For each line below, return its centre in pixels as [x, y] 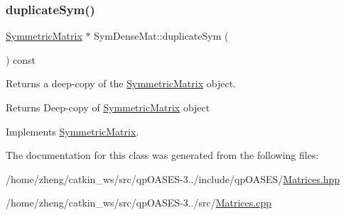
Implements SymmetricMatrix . [72, 131]
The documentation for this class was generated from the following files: [162, 155]
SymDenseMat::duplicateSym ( [161, 36]
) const [21, 59]
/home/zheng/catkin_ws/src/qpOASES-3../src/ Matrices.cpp [139, 203]
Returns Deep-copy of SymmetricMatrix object [108, 107]
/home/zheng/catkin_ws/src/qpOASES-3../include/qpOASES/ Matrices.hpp [173, 178]
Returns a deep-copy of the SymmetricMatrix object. [121, 83]
